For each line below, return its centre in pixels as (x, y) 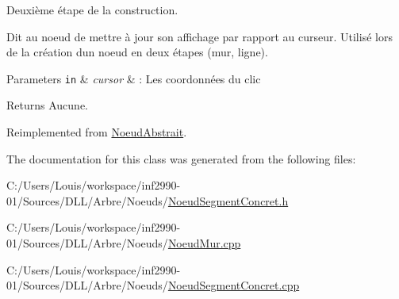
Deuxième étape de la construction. (92, 10)
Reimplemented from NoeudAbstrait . (97, 132)
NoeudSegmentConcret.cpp (234, 285)
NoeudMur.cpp (204, 243)
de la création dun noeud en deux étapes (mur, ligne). (137, 52)
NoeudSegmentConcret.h (228, 200)
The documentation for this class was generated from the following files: (181, 158)
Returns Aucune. (47, 105)
